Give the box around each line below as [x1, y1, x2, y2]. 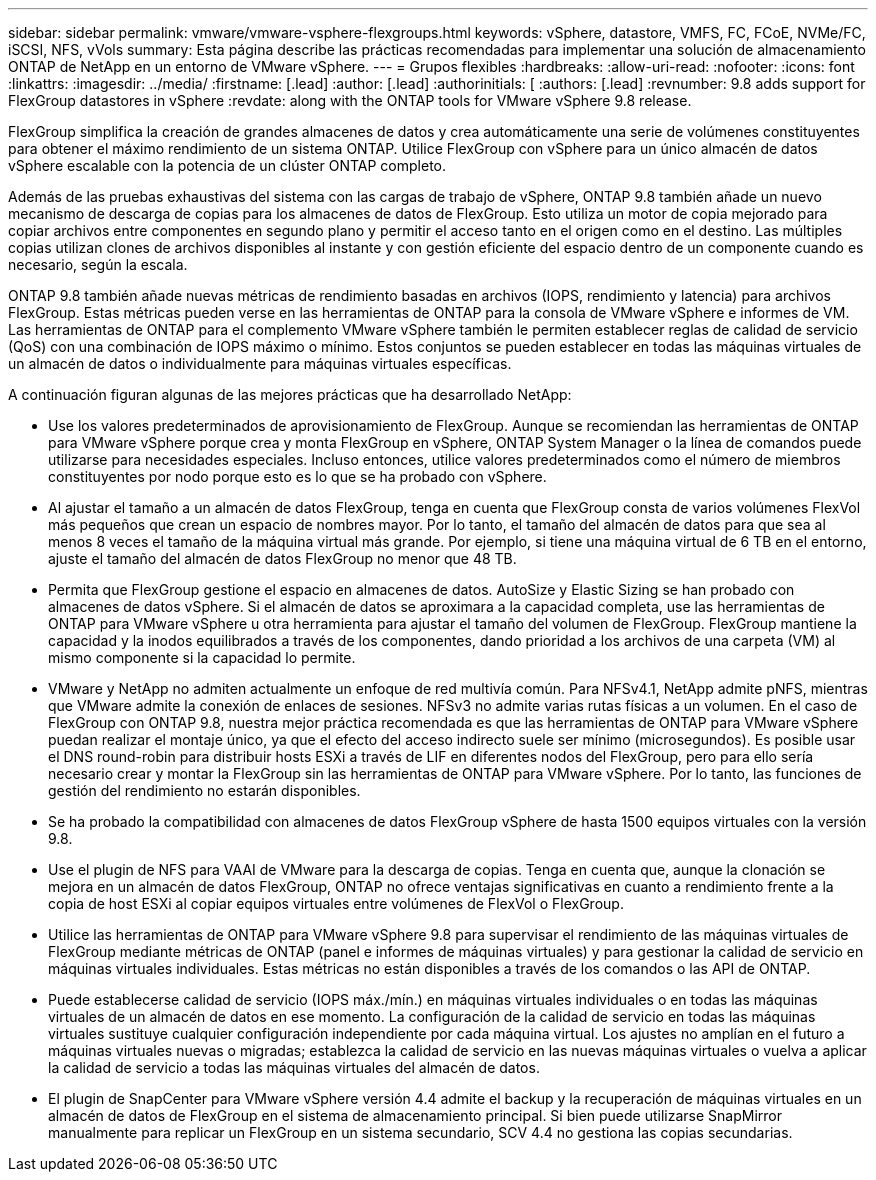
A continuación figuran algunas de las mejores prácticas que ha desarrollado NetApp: [8, 386, 572, 403]
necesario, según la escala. [8, 256, 188, 273]
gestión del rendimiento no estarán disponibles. [48, 782, 361, 799]
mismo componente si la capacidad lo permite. [48, 649, 356, 666]
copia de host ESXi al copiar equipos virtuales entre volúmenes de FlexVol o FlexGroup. [48, 895, 624, 912]
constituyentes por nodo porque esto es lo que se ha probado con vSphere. [48, 468, 547, 485]
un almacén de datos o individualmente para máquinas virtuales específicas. [8, 355, 512, 372]
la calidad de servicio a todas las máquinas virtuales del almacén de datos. [48, 1059, 540, 1076]
